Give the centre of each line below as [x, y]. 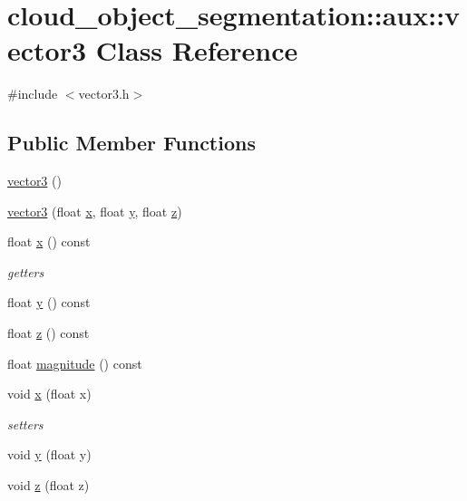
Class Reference [197, 50]
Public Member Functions [131, 143]
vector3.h [104, 94]
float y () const [49, 302]
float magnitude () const [75, 363]
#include [33, 94]
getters [26, 271]
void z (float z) [49, 485]
